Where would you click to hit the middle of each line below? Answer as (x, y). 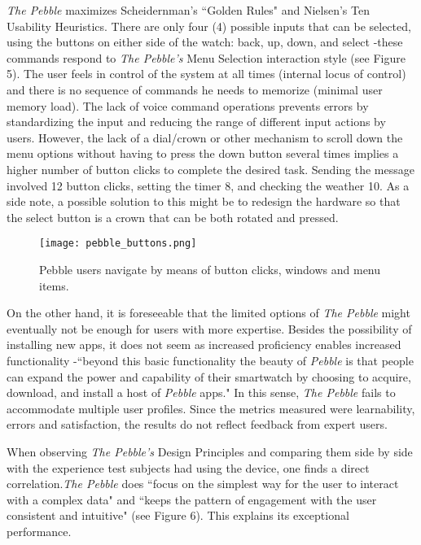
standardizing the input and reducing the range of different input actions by (196, 122)
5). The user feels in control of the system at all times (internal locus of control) (206, 74)
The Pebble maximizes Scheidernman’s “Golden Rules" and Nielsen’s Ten (188, 10)
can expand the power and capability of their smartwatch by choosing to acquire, (209, 376)
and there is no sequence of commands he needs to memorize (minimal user (195, 89)
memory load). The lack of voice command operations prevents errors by (188, 105)
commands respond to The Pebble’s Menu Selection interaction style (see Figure (206, 57)
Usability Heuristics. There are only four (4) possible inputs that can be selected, (209, 26)
